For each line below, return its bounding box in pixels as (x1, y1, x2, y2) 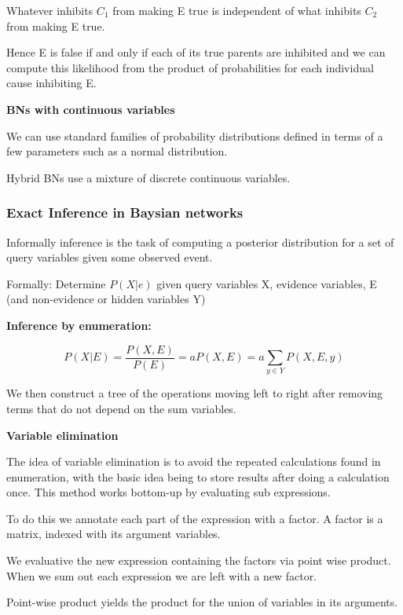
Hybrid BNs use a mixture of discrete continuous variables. (6, 169, 291, 185)
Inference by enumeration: (6, 317, 152, 333)
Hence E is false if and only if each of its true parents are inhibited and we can (6, 44, 386, 60)
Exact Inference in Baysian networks (6, 203, 244, 222)
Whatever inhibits (6, 2, 93, 18)
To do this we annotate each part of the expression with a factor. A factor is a (6, 510, 383, 526)
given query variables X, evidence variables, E (156, 275, 377, 291)
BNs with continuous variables (6, 101, 175, 117)
